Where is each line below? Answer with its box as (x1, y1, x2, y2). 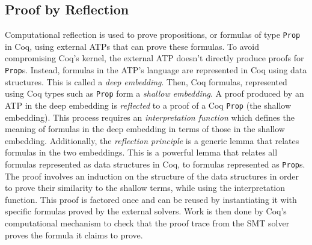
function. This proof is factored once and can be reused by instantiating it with (5, 193, 297, 205)
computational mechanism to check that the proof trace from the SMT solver (5, 217, 290, 229)
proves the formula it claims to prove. (5, 228, 143, 241)
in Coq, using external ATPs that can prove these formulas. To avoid (5, 40, 259, 52)
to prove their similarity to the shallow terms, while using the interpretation (5, 181, 286, 194)
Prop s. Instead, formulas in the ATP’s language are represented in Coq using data (5, 64, 307, 76)
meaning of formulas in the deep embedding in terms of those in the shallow (5, 122, 285, 135)
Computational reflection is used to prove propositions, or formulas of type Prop (5, 28, 301, 41)
